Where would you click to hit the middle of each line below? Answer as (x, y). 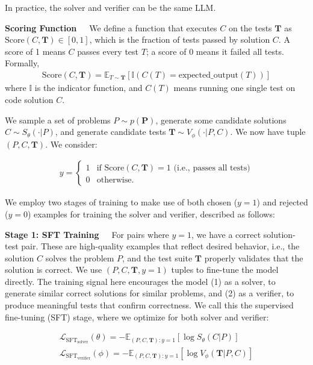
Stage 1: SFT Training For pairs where (87, 234)
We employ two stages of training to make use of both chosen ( (121, 202)
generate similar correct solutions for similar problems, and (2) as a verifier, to (150, 293)
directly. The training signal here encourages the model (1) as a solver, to (140, 281)
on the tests (250, 27)
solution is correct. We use (54, 270)
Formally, (22, 63)
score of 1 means (35, 51)
